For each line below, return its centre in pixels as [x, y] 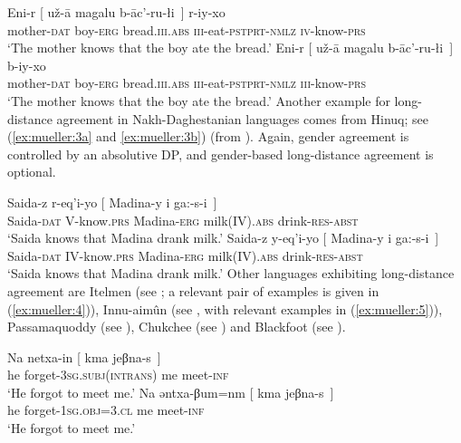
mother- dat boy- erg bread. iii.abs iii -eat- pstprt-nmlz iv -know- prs [187, 29]
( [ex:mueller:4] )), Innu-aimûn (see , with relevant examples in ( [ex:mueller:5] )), [225, 308]
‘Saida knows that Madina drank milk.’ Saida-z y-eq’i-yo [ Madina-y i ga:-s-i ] [223, 238]
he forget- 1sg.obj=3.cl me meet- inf [106, 410]
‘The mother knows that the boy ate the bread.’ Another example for [199, 100]
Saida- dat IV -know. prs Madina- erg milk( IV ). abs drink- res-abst [185, 255]
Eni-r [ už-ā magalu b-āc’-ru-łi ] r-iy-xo [116, 12]
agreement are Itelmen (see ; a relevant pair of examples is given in [193, 290]
